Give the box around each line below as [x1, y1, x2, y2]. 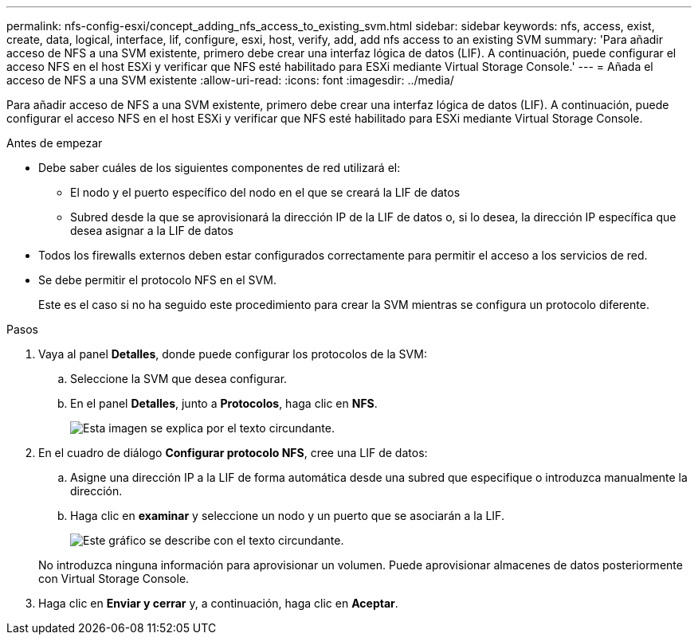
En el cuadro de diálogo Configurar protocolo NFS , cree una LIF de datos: [38, 446, 428, 459]
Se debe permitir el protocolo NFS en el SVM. [38, 273, 276, 287]
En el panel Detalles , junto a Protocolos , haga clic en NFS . [70, 397, 378, 410]
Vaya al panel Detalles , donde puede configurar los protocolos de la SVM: [38, 347, 427, 361]
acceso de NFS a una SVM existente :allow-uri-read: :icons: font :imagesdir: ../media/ [6, 73, 454, 87]
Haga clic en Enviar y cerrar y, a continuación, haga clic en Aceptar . [38, 596, 398, 610]
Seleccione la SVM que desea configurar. [70, 372, 288, 385]
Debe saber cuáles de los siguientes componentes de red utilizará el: [38, 161, 401, 174]
